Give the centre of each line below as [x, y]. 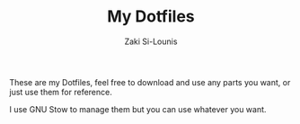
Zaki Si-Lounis [151, 41]
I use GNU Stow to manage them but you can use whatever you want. [138, 109]
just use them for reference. [61, 92]
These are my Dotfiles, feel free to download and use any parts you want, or [150, 82]
